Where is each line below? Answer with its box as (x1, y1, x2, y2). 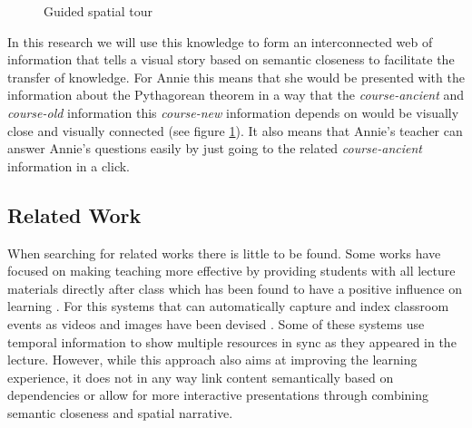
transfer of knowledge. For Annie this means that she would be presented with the (7, 67, 465, 86)
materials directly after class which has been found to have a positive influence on (7, 278, 462, 297)
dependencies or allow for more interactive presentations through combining (7, 385, 429, 404)
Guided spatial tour (44, 2, 153, 20)
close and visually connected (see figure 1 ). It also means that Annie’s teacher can (7, 121, 463, 140)
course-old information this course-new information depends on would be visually (7, 102, 459, 122)
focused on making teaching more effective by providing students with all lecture (7, 261, 456, 280)
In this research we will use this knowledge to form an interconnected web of (7, 32, 433, 51)
